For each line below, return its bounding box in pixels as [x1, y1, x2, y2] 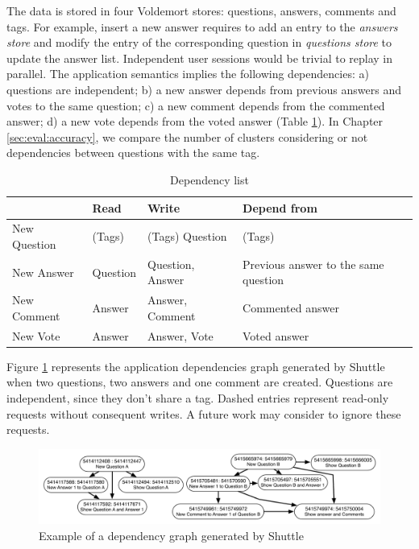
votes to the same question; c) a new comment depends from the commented [6, 97, 385, 114]
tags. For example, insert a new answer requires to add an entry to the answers [6, 18, 398, 35]
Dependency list [170, 171, 249, 188]
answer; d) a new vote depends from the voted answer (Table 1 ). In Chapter [6, 113, 384, 130]
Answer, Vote [147, 327, 214, 344]
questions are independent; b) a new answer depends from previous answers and [6, 80, 401, 97]
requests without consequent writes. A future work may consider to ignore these [6, 405, 401, 422]
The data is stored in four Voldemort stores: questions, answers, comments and [6, 2, 396, 19]
